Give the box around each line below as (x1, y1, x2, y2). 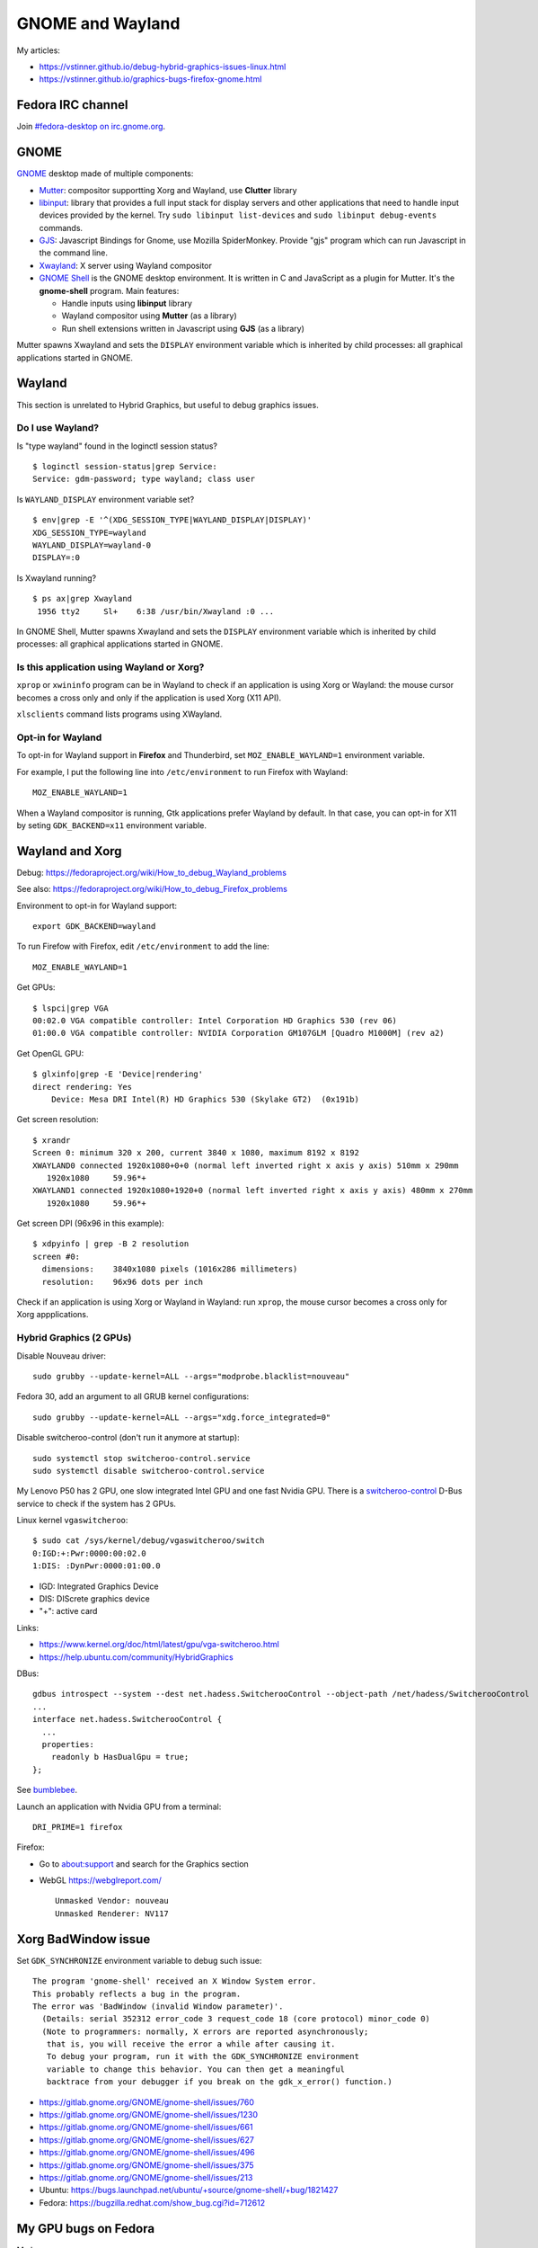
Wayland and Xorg (16, 843, 122, 859)
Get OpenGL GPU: (16, 1048, 84, 1058)
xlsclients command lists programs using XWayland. (16, 709, 223, 719)
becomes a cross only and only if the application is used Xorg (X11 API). (16, 692, 282, 703)
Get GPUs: (16, 982, 56, 993)
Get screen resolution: (16, 1114, 99, 1125)
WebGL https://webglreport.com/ (39, 1875, 162, 1886)
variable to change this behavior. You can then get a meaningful (46, 2064, 346, 2074)
